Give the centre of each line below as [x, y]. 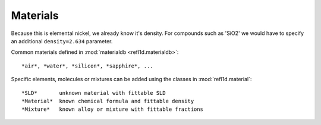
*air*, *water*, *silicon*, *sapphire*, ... [88, 66]
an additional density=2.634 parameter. [62, 41]
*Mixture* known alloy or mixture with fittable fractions [112, 109]
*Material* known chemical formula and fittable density [108, 101]
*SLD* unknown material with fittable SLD [94, 93]
